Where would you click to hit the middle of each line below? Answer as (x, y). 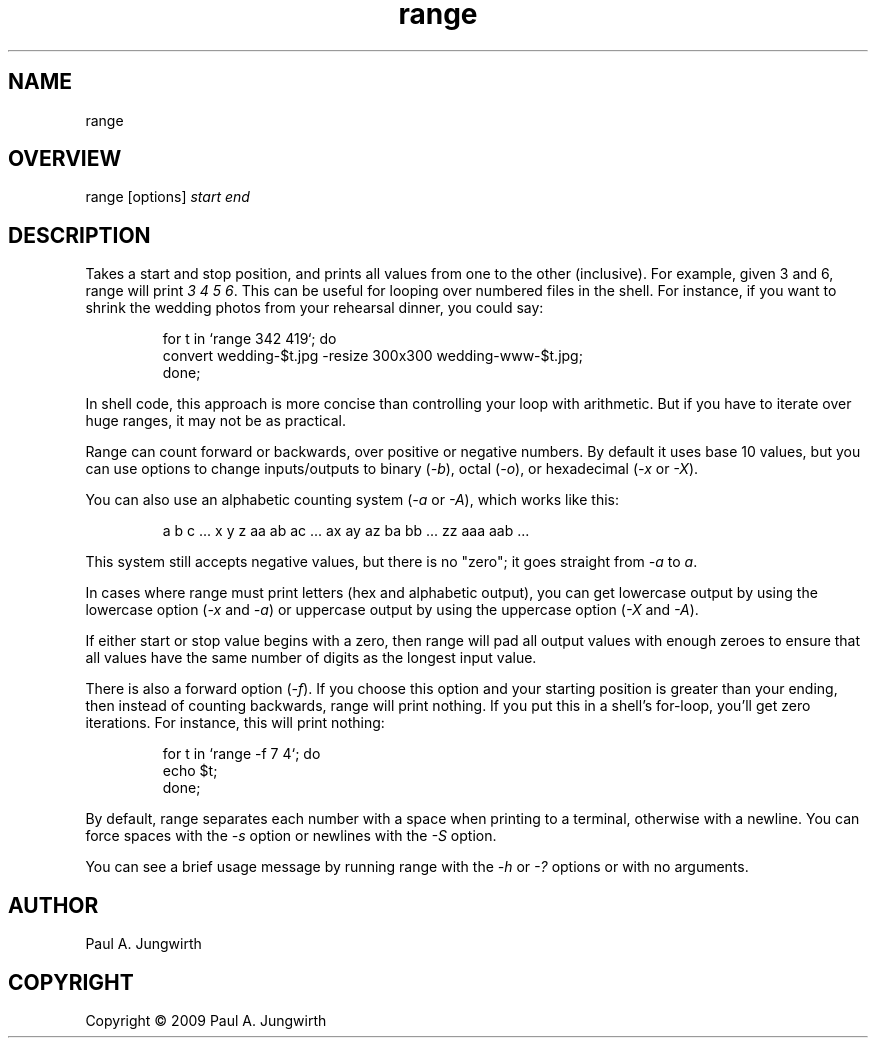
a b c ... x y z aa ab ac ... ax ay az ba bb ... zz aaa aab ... (346, 531)
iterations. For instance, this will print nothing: (235, 723)
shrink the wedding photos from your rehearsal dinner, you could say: (314, 308)
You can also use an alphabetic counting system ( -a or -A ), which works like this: (352, 500)
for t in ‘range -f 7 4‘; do (241, 754)
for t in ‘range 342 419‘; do (249, 339)
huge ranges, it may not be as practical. (215, 421)
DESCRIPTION (79, 235)
